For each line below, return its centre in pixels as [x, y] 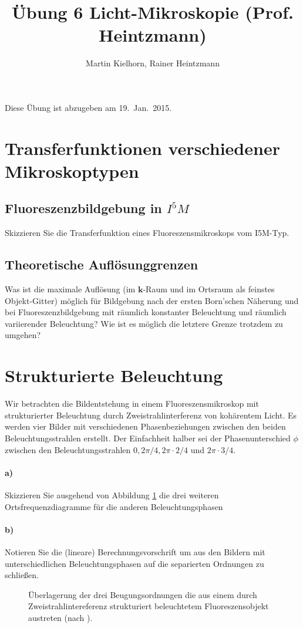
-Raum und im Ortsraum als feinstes [209, 289]
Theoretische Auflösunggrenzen [102, 264]
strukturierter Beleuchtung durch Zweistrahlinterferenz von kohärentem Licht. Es [151, 415]
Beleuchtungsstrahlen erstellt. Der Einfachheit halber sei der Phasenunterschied [148, 438]
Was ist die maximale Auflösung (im [70, 289]
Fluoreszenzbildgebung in [83, 208]
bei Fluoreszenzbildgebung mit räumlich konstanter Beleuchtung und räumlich [146, 312]
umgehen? [23, 335]
